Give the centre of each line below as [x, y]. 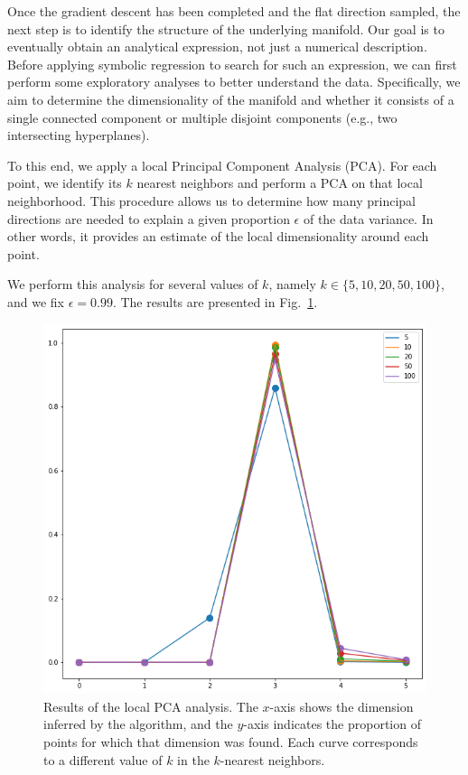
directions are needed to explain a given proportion [149, 218]
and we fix [36, 301]
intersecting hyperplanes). [79, 135]
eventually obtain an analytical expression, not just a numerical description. [217, 47]
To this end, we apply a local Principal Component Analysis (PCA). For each [222, 165]
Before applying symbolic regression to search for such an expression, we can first [232, 64]
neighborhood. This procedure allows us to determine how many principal [211, 200]
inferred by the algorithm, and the [138, 724]
